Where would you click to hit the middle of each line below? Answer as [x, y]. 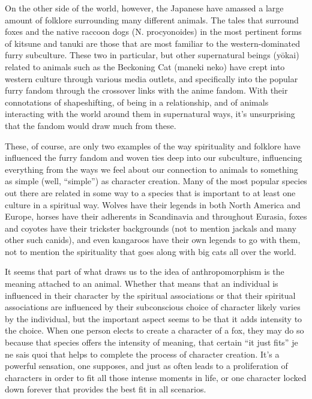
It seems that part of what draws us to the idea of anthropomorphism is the [145, 271]
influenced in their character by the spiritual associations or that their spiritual [150, 295]
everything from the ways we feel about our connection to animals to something [151, 169]
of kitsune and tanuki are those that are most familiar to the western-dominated [153, 43]
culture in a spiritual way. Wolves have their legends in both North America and [153, 204]
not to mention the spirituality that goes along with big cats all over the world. [151, 251]
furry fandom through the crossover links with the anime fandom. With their [146, 90]
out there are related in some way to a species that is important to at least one [150, 192]
